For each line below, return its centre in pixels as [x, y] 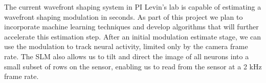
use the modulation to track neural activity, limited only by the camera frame [126, 46]
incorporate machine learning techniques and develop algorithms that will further [131, 27]
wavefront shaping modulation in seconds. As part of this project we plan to [124, 16]
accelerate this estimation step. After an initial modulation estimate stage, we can [133, 36]
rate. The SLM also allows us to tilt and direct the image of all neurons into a [127, 56]
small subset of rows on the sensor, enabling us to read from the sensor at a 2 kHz [133, 66]
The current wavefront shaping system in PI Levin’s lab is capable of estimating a [133, 7]
